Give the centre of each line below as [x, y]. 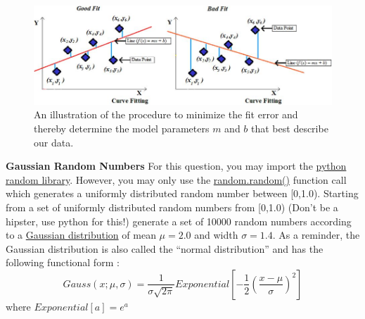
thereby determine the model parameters [122, 129]
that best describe [290, 129]
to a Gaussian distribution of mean [81, 235]
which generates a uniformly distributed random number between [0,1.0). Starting [182, 193]
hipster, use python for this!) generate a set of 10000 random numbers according [179, 221]
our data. [54, 142]
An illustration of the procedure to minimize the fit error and [166, 114]
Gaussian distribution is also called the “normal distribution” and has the [165, 248]
